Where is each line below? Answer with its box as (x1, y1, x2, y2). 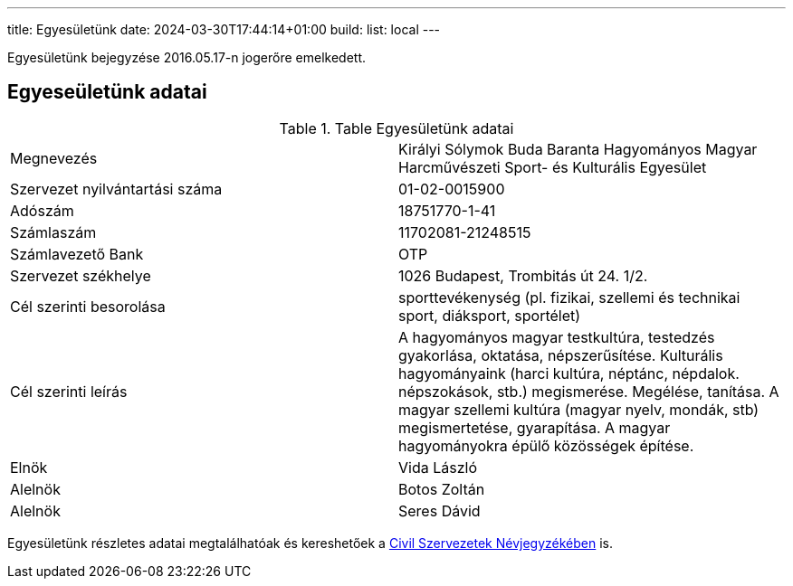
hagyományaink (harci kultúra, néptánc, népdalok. (398, 364, 740, 383)
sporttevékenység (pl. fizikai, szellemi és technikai (398, 288, 740, 307)
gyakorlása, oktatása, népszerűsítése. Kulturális (398, 345, 723, 364)
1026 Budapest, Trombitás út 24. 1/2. (398, 266, 648, 285)
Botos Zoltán (398, 479, 485, 498)
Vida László (398, 458, 477, 477)
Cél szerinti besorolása (10, 297, 166, 316)
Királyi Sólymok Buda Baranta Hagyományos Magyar (398, 139, 758, 158)
